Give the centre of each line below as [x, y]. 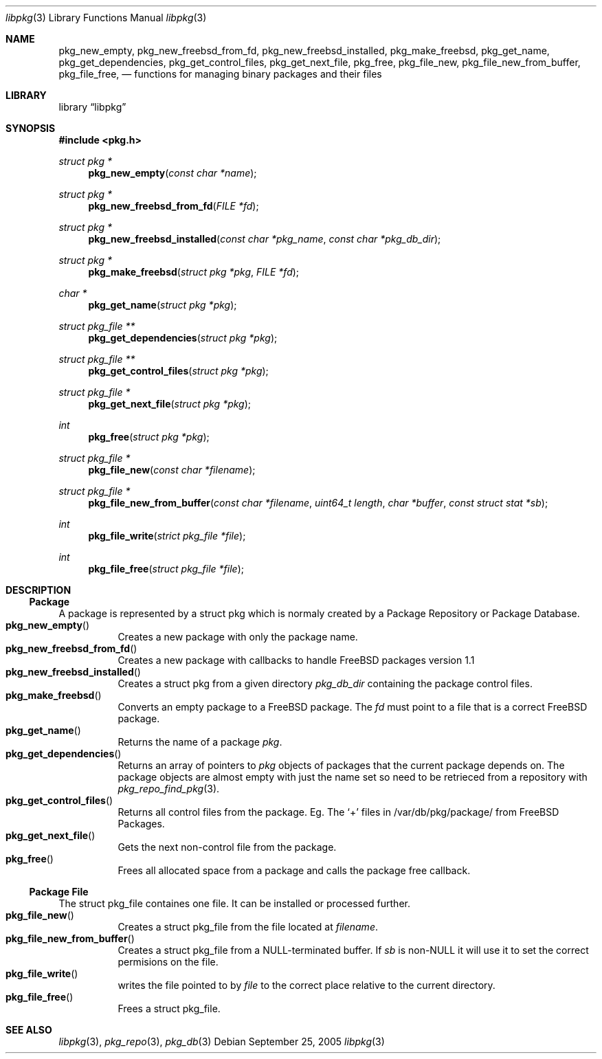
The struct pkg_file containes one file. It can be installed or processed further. [234, 903]
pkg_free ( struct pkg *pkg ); [149, 437]
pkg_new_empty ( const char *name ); [172, 173]
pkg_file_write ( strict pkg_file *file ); [167, 536]
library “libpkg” [92, 107]
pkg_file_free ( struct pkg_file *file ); [166, 569]
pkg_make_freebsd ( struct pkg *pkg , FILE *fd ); [194, 272]
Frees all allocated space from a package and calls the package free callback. [294, 870]
